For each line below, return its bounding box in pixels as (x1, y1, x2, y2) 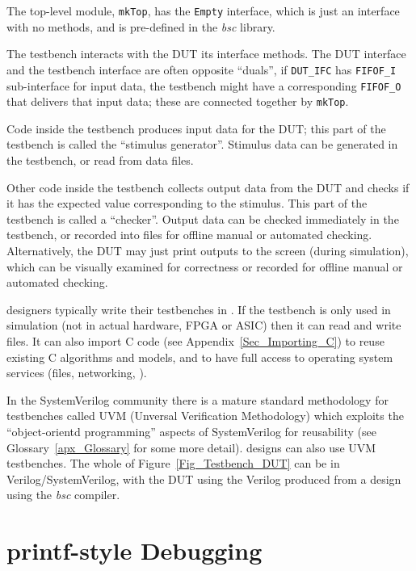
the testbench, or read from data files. (6, 152, 194, 168)
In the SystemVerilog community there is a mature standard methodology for (6, 391, 389, 408)
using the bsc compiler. (6, 486, 120, 503)
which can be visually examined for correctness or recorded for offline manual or (6, 258, 403, 275)
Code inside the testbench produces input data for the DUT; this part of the (6, 120, 386, 136)
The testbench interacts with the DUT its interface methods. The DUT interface (6, 45, 406, 62)
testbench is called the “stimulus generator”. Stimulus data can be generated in (6, 136, 398, 153)
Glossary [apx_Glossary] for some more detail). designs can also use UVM (6, 439, 376, 456)
